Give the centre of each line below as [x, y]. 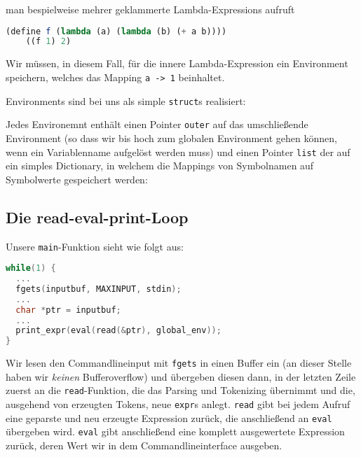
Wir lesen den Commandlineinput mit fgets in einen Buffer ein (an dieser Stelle [179, 363]
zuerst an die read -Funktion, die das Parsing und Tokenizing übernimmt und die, [180, 390]
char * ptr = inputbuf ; [68, 310]
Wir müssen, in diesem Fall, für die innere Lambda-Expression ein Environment [177, 63]
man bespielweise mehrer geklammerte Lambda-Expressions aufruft [150, 9]
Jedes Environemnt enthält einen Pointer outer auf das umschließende [157, 124]
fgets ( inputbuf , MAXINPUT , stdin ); [98, 289]
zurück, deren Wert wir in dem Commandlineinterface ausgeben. [144, 445]
